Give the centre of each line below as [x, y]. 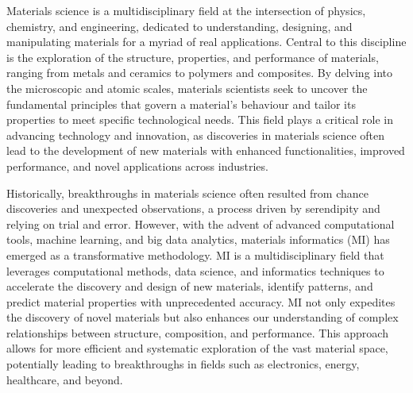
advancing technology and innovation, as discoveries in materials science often [196, 135]
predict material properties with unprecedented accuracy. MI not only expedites [201, 301]
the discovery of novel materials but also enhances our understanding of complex [203, 317]
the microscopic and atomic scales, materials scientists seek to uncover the [187, 88]
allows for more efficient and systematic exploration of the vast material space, [197, 348]
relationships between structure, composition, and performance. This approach [197, 332]
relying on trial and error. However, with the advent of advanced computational [201, 223]
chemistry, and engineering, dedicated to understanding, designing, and [179, 26]
